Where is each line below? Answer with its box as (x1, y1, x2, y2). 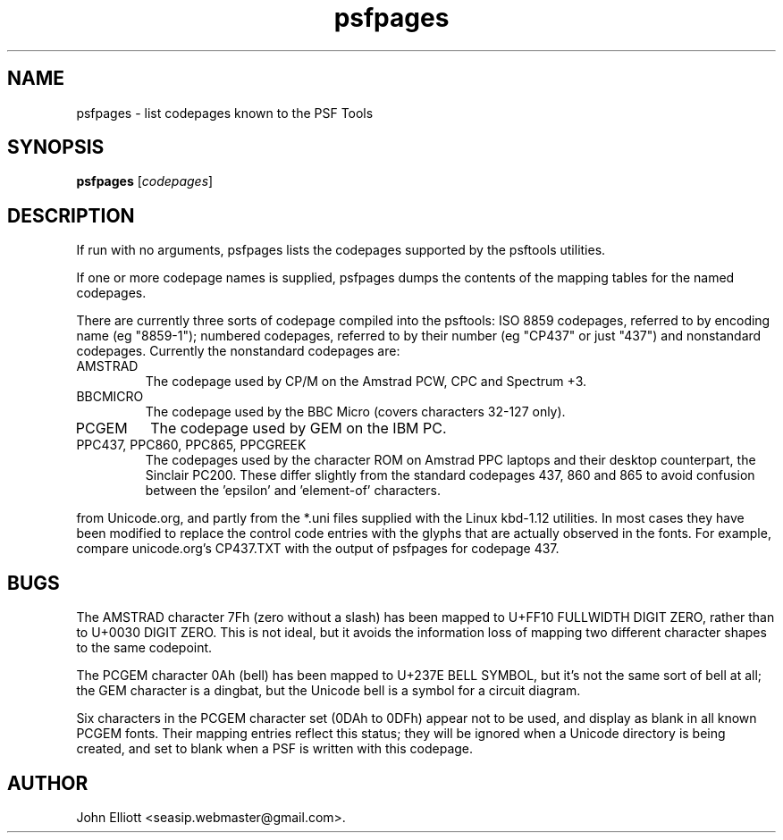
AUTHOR (7, 771, 88, 794)
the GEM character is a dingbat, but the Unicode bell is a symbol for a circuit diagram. (76, 683, 581, 699)
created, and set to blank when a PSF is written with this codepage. (76, 741, 474, 757)
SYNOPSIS (7, 136, 105, 159)
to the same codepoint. (76, 640, 213, 656)
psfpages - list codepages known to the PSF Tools (76, 105, 374, 121)
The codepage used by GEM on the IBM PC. (150, 419, 447, 438)
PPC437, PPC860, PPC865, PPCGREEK (76, 437, 307, 453)
